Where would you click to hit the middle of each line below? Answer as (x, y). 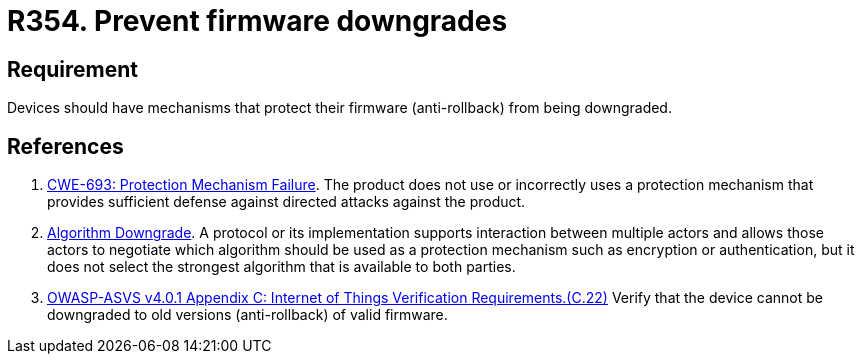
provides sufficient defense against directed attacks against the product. (286, 202)
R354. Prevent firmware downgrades (257, 21)
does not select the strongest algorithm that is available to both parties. (281, 267)
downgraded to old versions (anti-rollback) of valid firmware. (247, 315)
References (65, 146)
